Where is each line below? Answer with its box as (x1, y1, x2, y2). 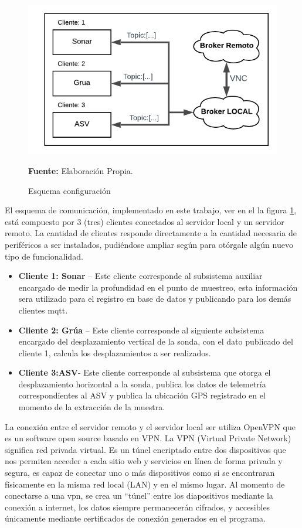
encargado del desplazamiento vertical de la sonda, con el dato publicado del (18, 335, 293, 348)
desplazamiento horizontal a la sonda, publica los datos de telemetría (18, 377, 266, 390)
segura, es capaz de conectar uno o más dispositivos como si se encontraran (5, 466, 275, 479)
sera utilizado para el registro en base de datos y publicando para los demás (18, 292, 291, 305)
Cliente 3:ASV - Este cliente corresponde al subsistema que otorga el (18, 366, 271, 379)
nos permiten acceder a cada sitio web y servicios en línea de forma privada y (5, 455, 283, 467)
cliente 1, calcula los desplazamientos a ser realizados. (18, 346, 211, 359)
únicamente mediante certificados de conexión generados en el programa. (5, 512, 266, 524)
